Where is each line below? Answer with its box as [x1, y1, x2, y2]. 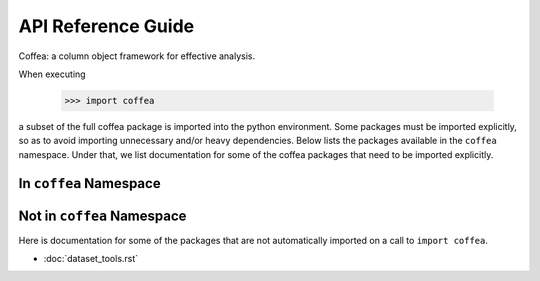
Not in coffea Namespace [18, 207, 187, 224]
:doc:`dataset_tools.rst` [43, 253, 139, 264]
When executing [18, 68, 86, 80]
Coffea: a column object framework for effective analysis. [18, 50, 256, 62]
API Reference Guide [18, 15, 195, 37]
